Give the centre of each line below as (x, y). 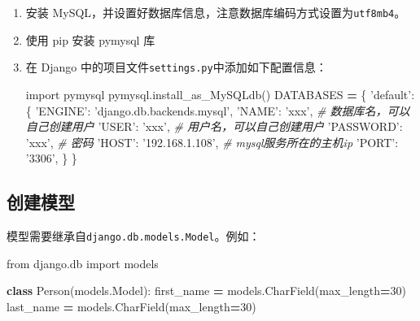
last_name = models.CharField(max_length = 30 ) (131, 306)
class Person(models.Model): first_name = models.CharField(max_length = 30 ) (206, 291)
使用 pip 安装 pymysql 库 (90, 39)
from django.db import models (83, 263)
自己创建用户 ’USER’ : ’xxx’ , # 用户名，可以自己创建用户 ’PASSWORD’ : (214, 126)
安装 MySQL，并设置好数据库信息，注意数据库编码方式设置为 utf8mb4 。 (216, 12)
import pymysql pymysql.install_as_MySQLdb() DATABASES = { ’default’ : (220, 94)
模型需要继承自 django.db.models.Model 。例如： (133, 236)
